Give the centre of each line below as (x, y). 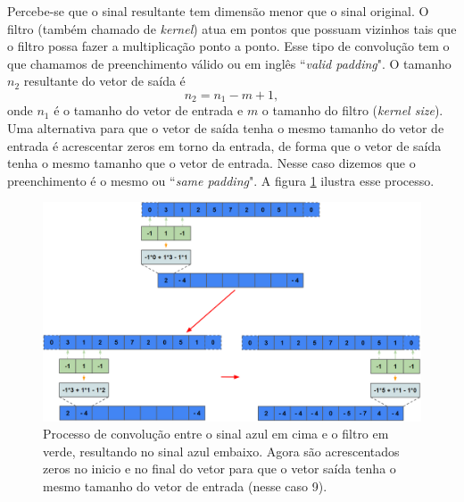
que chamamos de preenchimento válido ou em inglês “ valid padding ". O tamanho (229, 63)
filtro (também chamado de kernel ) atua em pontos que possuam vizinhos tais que (232, 28)
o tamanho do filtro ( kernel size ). (352, 110)
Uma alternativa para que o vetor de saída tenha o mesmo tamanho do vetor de (226, 128)
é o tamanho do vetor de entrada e (149, 110)
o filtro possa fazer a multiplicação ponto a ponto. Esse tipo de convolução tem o (228, 46)
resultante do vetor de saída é (104, 81)
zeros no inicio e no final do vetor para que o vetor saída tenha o (220, 469)
